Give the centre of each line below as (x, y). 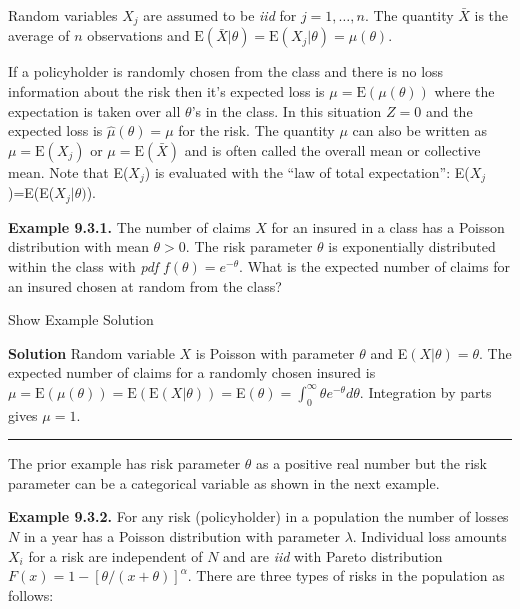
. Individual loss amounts (429, 536)
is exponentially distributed (412, 246)
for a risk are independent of (115, 555)
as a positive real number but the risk (371, 463)
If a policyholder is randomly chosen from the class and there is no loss (226, 71)
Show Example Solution (81, 319)
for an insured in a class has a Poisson (388, 226)
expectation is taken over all (94, 110)
